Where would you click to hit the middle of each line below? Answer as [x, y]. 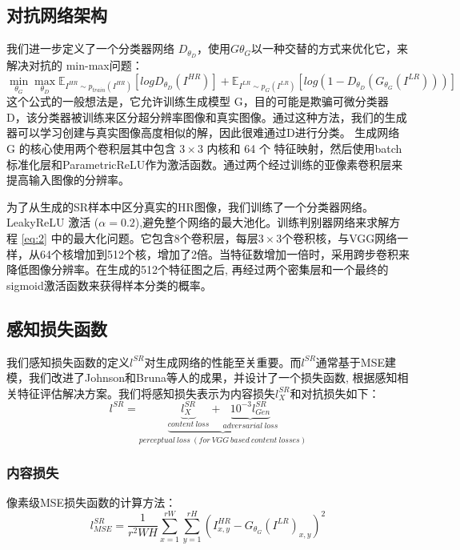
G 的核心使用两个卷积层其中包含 [91, 149]
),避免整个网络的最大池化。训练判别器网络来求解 [262, 222]
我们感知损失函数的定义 [68, 361]
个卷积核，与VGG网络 [340, 238]
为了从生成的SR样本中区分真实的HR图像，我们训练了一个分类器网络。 [190, 206]
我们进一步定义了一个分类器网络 [90, 48]
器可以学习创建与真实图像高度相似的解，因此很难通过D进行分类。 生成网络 [203, 132]
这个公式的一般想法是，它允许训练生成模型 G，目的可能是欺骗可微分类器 [198, 101]
